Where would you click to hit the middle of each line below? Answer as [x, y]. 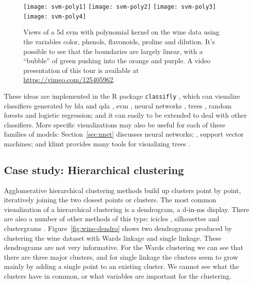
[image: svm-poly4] [55, 16]
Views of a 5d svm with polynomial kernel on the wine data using [121, 32]
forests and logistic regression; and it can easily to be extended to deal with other [126, 115]
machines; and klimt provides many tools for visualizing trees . [97, 143]
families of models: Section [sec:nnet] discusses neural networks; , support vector [124, 134]
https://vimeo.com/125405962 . [69, 80]
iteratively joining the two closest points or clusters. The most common [110, 200]
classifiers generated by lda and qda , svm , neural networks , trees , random [118, 105]
